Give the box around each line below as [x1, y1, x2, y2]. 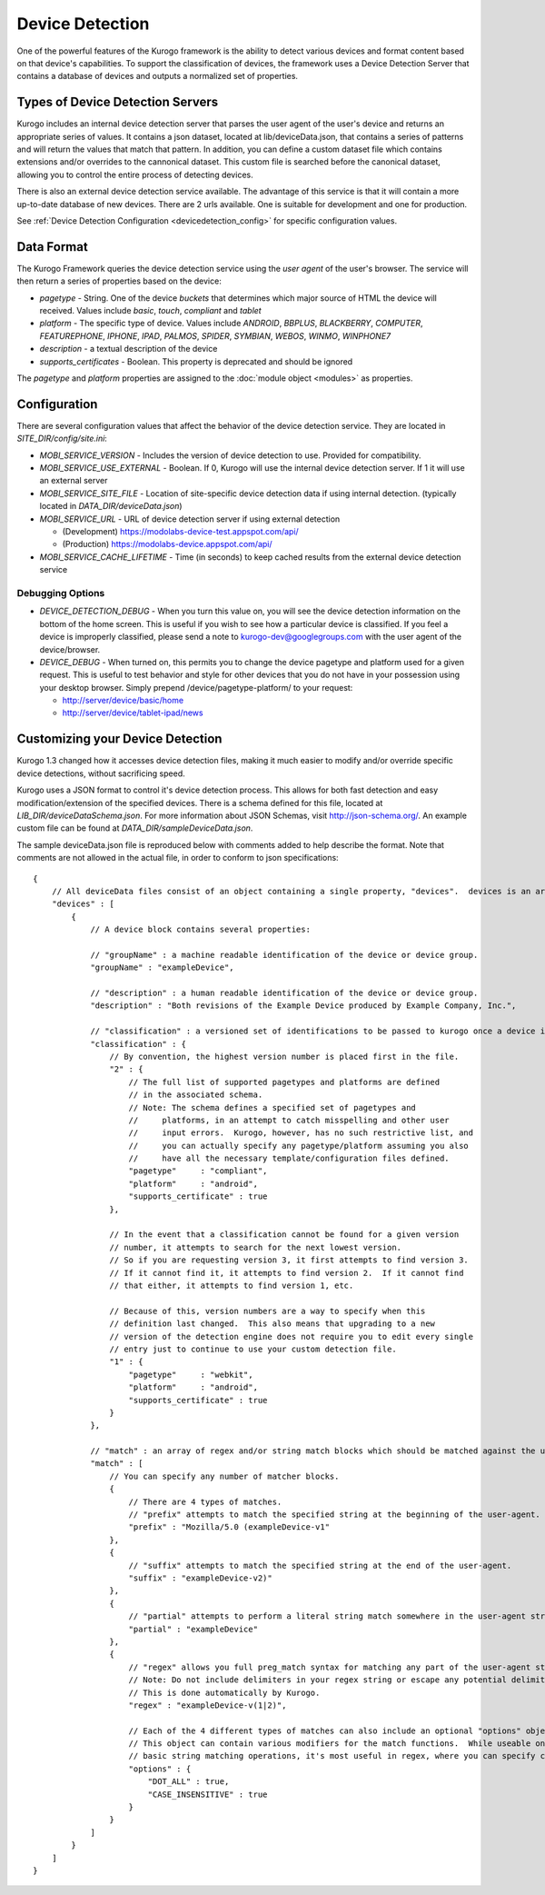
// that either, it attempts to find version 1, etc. [109, 1281, 354, 1291]
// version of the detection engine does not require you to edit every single [109, 1331, 474, 1341]
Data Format [16, 239, 88, 254]
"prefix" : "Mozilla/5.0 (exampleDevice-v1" [128, 1522, 331, 1532]
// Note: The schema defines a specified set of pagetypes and [128, 1102, 417, 1112]
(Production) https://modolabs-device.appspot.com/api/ [62, 539, 272, 550]
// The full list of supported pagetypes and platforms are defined [128, 1077, 441, 1087]
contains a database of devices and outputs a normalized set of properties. [16, 71, 299, 82]
